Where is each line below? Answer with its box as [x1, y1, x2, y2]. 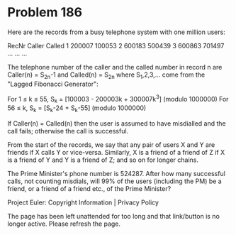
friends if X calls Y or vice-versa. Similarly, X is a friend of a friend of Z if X [7, 148, 225, 156]
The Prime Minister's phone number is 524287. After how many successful [7, 169, 225, 177]
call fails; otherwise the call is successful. [7, 126, 129, 135]
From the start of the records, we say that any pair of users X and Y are [7, 140, 215, 149]
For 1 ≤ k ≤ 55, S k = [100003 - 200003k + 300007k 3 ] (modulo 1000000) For [7, 93, 229, 105]
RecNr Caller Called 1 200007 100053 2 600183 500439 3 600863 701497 [7, 41, 225, 50]
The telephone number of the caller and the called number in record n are [7, 62, 223, 71]
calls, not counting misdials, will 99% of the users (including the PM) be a [7, 177, 222, 185]
